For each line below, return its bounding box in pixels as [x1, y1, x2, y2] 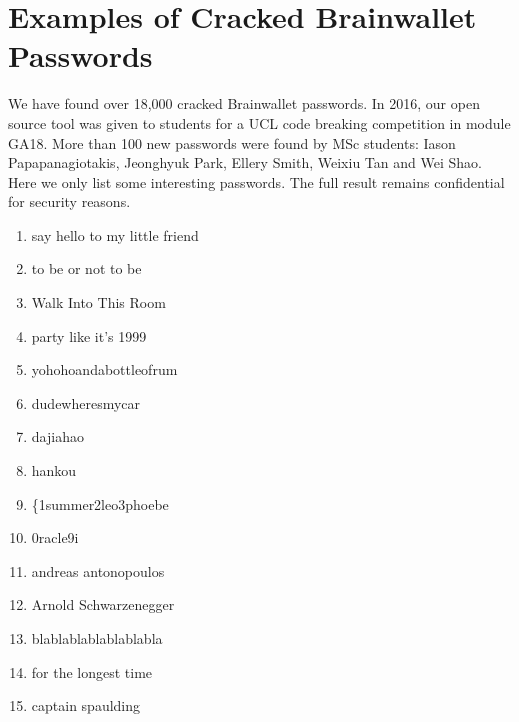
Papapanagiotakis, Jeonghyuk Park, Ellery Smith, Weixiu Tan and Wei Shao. [8, 152, 482, 173]
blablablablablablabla [31, 628, 163, 648]
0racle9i [31, 527, 79, 548]
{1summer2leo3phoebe [31, 493, 169, 514]
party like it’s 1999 [31, 325, 147, 346]
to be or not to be [31, 258, 142, 279]
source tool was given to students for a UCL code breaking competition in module [8, 112, 511, 133]
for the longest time [31, 661, 153, 682]
